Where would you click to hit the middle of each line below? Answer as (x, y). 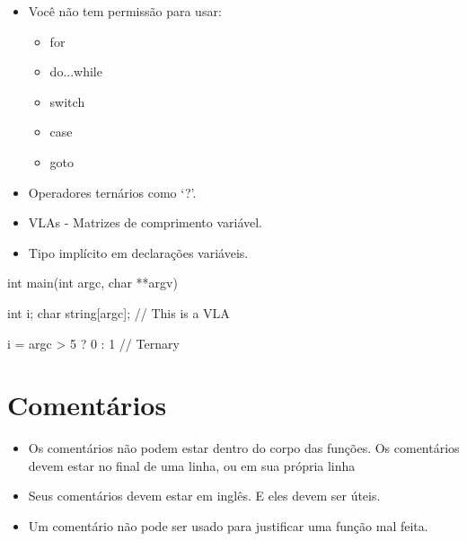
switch (67, 101)
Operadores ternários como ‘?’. (112, 192)
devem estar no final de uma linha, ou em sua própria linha (192, 465)
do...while (76, 71)
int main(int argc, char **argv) (93, 283)
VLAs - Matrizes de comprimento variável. (145, 222)
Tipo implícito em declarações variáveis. (138, 252)
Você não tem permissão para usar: (125, 11)
